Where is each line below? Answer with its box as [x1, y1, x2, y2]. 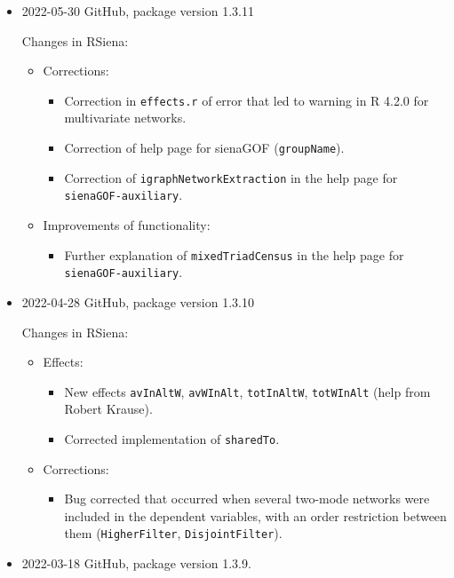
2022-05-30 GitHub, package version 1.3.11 [21, 2, 254, 20]
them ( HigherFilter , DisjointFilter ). [64, 524, 283, 542]
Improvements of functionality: [43, 216, 211, 234]
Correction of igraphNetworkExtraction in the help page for [64, 168, 398, 186]
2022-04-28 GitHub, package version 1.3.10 [21, 292, 254, 311]
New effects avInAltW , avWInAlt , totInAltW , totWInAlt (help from [64, 382, 431, 400]
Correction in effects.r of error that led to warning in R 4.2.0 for [64, 91, 429, 109]
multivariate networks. [64, 108, 187, 127]
